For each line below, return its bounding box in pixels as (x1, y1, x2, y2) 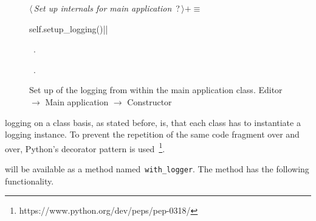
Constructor (127, 95, 172, 108)
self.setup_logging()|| (29, 22, 108, 35)
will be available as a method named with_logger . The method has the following (5, 163, 309, 175)
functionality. (5, 174, 54, 187)
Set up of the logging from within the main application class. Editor (29, 83, 283, 96)
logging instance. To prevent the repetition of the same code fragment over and (5, 128, 300, 141)
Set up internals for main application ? (33, 2, 180, 14)
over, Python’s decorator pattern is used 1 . (5, 140, 165, 155)
